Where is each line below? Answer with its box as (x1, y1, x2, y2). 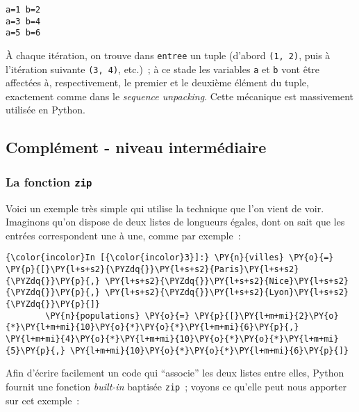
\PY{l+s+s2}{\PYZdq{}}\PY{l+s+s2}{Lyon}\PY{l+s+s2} (105, 287, 349, 298)
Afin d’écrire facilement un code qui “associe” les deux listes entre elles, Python (6, 365, 344, 380)
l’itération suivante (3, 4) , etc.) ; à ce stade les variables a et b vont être (6, 61, 320, 76)
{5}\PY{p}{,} (6, 345, 65, 356)
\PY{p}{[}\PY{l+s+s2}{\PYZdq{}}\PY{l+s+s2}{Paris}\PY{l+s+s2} (6, 264, 299, 275)
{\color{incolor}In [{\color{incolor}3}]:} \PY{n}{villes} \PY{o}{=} (6, 253, 334, 263)
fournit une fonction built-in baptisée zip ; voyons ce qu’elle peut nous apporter (6, 379, 347, 393)
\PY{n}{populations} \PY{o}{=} (45, 310, 190, 321)
